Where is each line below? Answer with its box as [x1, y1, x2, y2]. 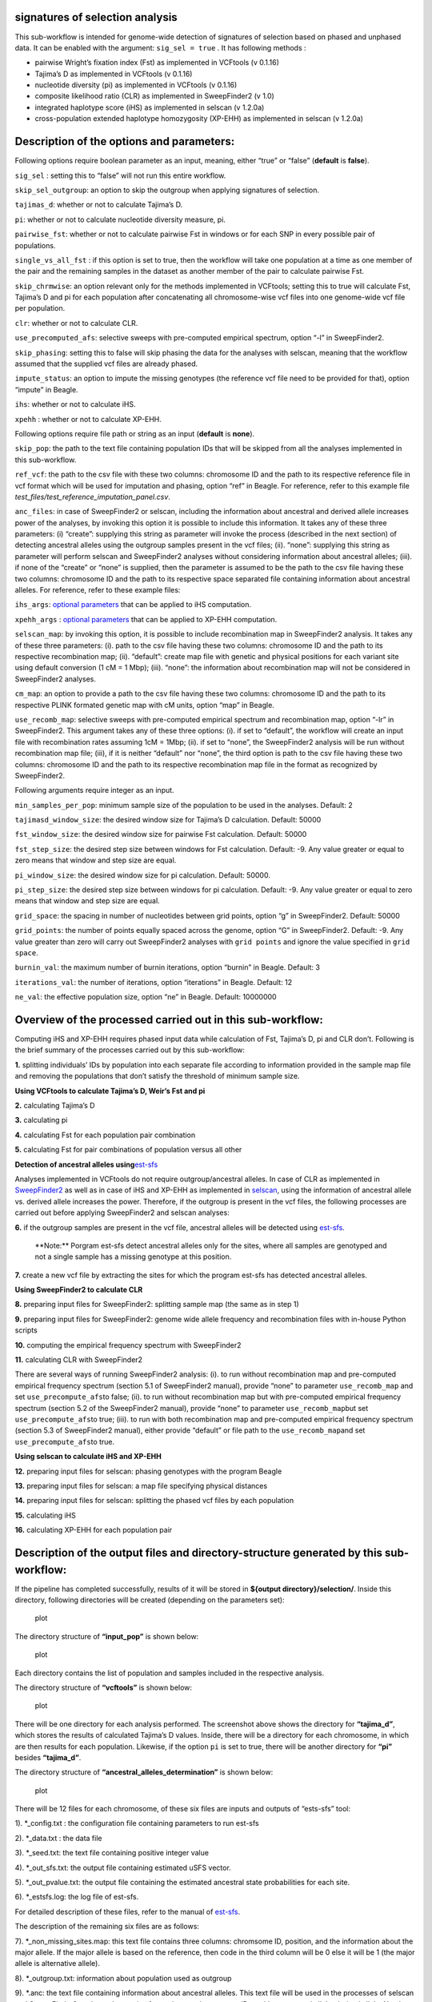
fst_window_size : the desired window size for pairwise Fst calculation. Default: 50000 [14, 830, 307, 839]
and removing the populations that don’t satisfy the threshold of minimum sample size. [14, 1071, 300, 1081]
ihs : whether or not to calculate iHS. [14, 400, 136, 409]
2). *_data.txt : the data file [14, 1833, 102, 1843]
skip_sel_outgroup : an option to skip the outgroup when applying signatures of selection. [14, 185, 320, 195]
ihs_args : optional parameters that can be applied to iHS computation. [14, 600, 252, 609]
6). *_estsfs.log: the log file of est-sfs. [14, 1892, 139, 1902]
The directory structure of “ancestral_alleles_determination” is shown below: [14, 1767, 274, 1777]
